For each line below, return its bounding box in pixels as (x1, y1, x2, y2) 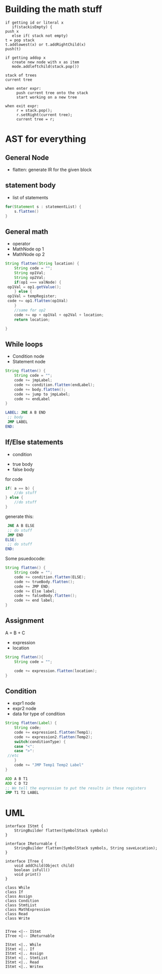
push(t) (5, 46, 21, 51)
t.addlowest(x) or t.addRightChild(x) (5, 42, 86, 47)
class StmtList (5, 903, 37, 908)
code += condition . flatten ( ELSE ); (14, 575, 86, 580)
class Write (5, 916, 30, 921)
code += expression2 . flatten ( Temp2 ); (14, 734, 93, 740)
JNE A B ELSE (7, 523, 35, 528)
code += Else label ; (14, 589, 57, 594)
